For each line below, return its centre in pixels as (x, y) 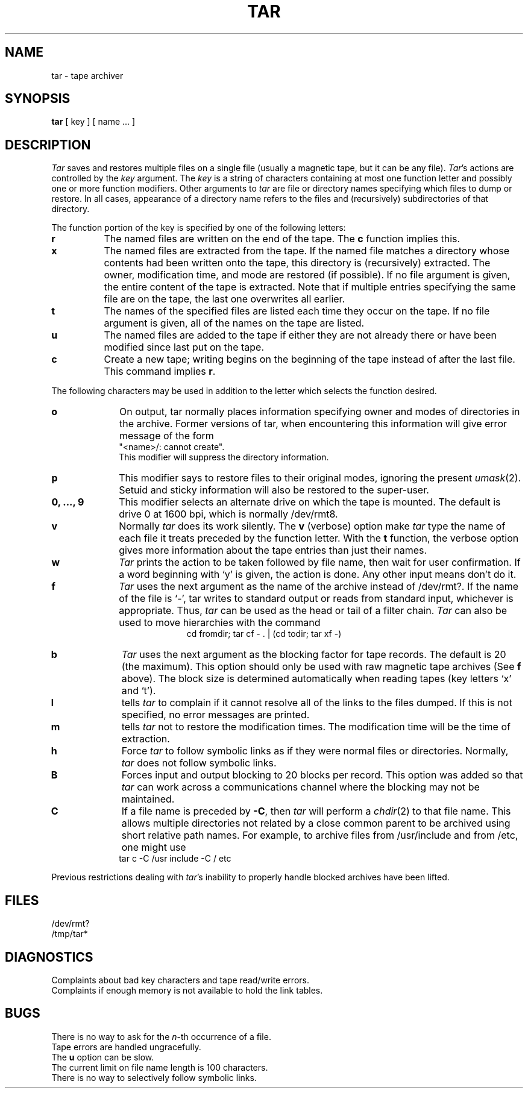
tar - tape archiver (87, 75)
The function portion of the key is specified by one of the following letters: (199, 228)
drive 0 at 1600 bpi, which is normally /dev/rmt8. (228, 514)
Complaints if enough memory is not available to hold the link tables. (187, 990)
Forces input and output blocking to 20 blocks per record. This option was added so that (322, 775)
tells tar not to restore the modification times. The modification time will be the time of (316, 727)
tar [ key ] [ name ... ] (93, 122)
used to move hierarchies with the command (220, 623)
